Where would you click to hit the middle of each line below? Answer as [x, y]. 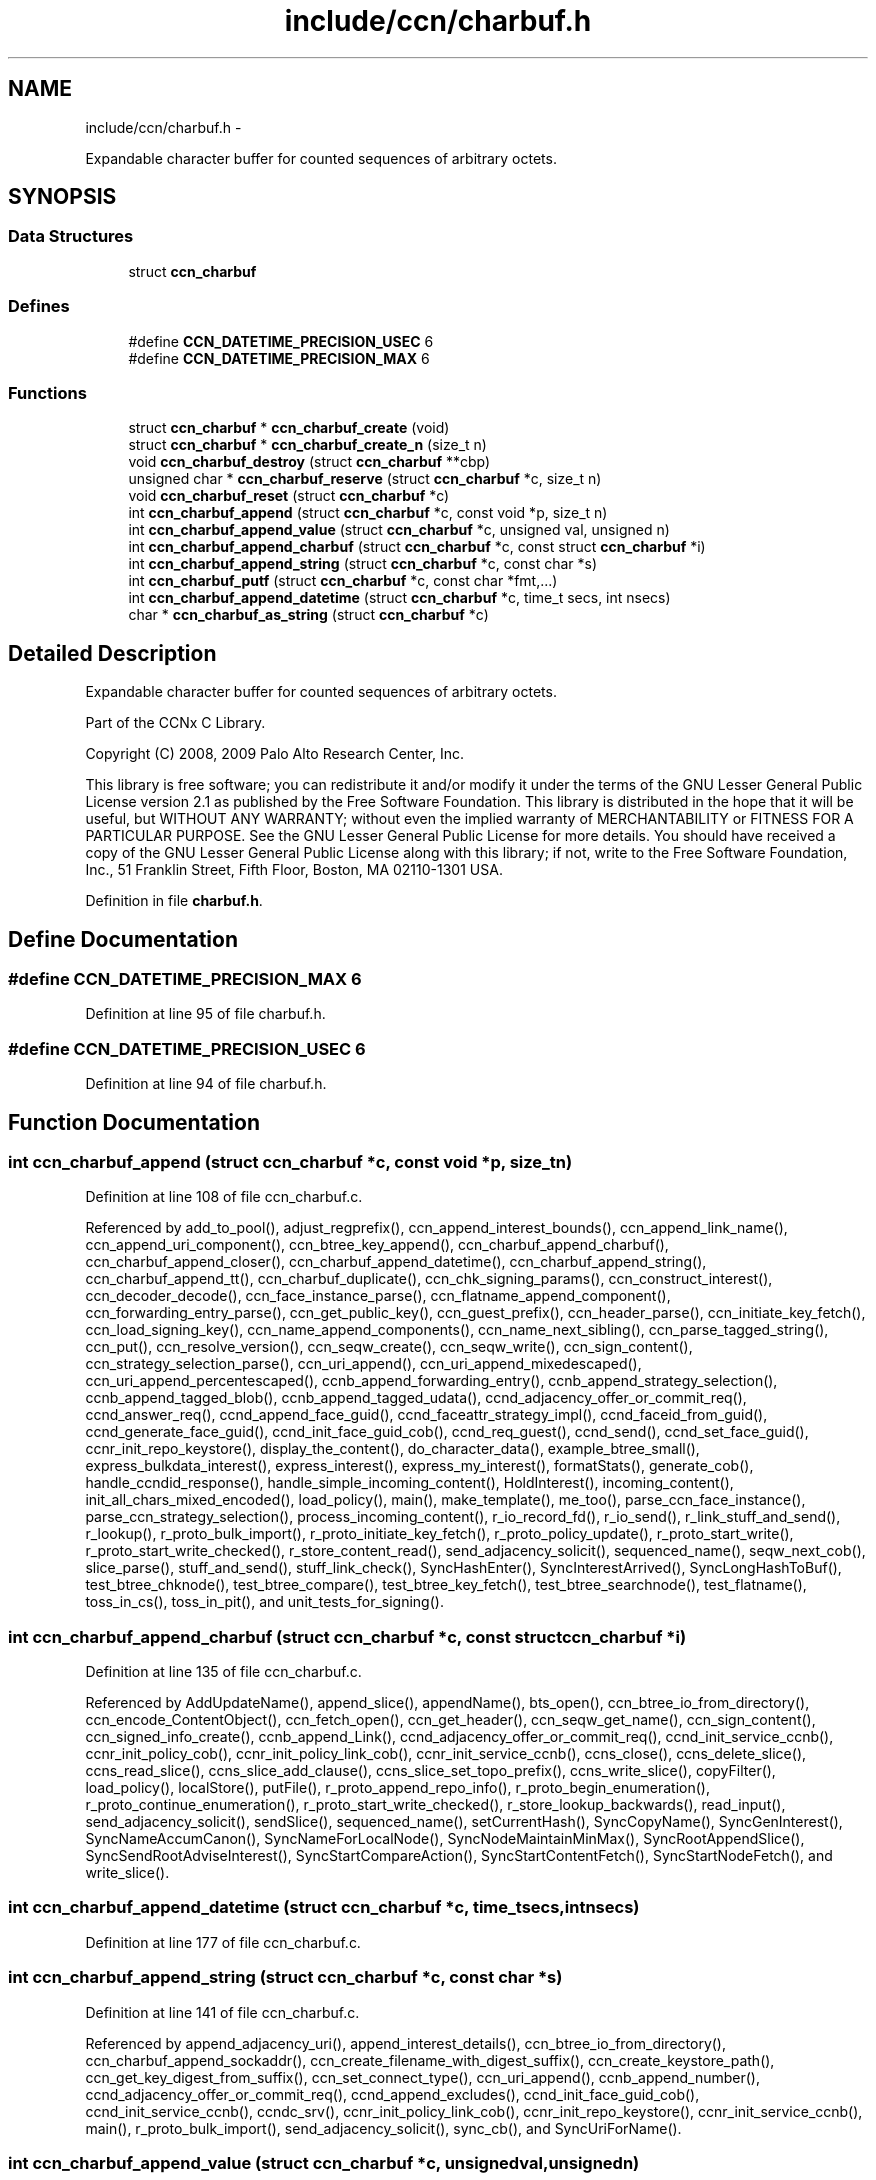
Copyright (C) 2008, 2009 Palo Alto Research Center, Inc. [275, 754]
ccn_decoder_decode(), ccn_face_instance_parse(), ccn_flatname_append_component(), [378, 1296]
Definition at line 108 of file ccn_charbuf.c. [224, 1197]
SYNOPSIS [62, 197]
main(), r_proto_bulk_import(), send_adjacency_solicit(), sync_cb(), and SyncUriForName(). [383, 2128]
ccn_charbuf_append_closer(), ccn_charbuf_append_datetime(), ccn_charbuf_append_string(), [396, 1262]
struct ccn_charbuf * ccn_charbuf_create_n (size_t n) [307, 445]
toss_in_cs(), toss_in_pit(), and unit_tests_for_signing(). [264, 1602]
